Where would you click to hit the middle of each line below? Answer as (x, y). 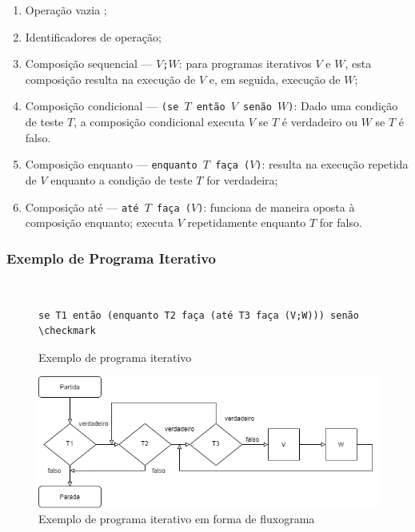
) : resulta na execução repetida (332, 164)
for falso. (341, 222)
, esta (358, 64)
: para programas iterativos (245, 64)
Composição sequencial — (89, 64)
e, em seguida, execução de (275, 79)
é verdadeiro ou (320, 122)
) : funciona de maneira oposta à (276, 206)
